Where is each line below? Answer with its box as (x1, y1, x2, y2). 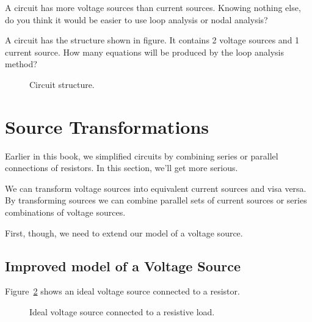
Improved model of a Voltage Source (5, 256, 241, 275)
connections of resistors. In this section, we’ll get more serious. (5, 161, 238, 174)
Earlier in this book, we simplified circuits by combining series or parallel (5, 149, 278, 162)
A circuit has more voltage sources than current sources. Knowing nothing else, (5, 1, 301, 13)
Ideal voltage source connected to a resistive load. (29, 306, 215, 318)
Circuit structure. (29, 78, 95, 90)
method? (5, 57, 37, 70)
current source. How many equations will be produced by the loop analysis (5, 45, 285, 58)
